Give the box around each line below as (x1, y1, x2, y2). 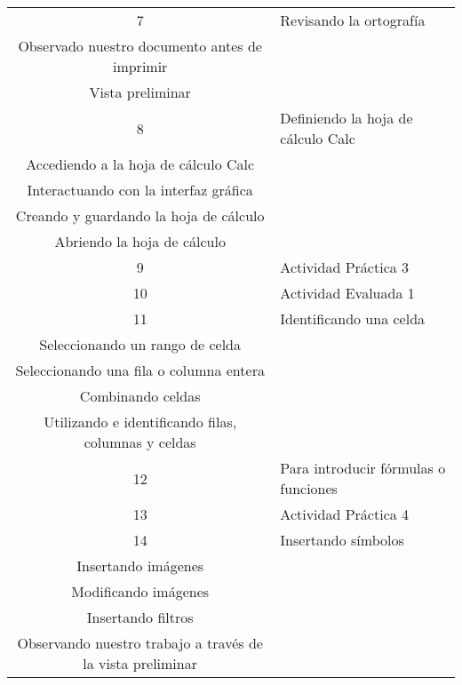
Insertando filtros (86, 607, 194, 627)
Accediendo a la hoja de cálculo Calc (26, 154, 255, 174)
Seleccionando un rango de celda (39, 334, 242, 354)
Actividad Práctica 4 (280, 504, 410, 524)
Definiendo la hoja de (280, 108, 413, 128)
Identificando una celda (280, 308, 426, 329)
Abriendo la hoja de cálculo (54, 231, 226, 251)
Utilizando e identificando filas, (44, 411, 237, 432)
